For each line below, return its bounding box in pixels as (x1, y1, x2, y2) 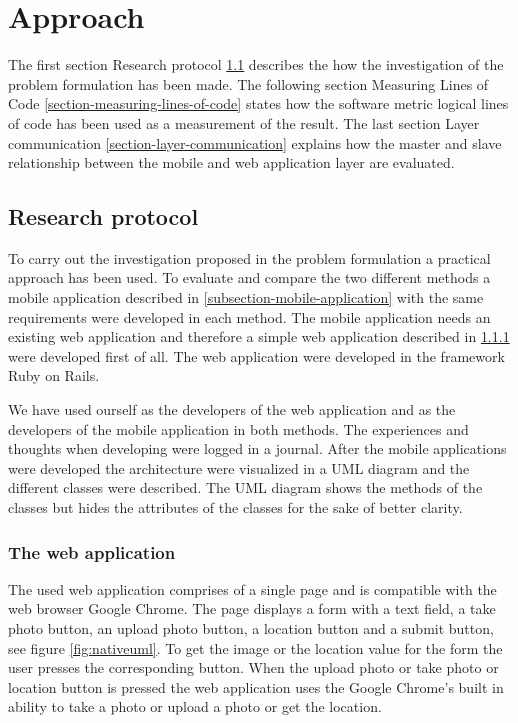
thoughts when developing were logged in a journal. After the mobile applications (8, 438, 507, 459)
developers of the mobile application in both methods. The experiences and (8, 418, 469, 439)
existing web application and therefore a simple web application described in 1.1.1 (8, 326, 510, 347)
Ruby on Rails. (8, 365, 100, 386)
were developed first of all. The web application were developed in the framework (8, 345, 505, 366)
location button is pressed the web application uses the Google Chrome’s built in (8, 676, 504, 697)
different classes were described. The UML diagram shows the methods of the (8, 477, 483, 498)
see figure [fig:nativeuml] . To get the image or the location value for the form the (8, 637, 503, 658)
